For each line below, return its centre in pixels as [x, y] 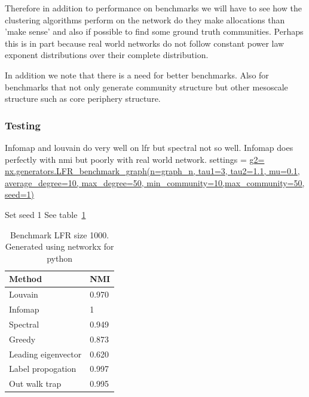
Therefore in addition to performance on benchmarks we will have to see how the [153, 8]
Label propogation [43, 369]
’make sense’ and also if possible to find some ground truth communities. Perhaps [154, 31]
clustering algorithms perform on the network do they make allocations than [145, 19]
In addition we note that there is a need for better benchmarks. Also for [137, 75]
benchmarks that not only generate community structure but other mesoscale [146, 87]
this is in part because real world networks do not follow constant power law [145, 43]
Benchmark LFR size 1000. [60, 234]
